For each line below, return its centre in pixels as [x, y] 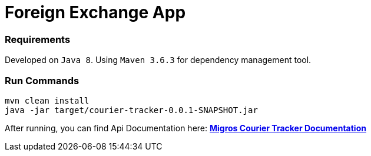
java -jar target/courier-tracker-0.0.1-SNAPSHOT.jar [131, 110]
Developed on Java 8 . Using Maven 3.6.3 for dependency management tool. [158, 60]
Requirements [38, 39]
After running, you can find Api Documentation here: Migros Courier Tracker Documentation [185, 128]
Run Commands [42, 80]
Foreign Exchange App [95, 12]
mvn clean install [47, 100]
